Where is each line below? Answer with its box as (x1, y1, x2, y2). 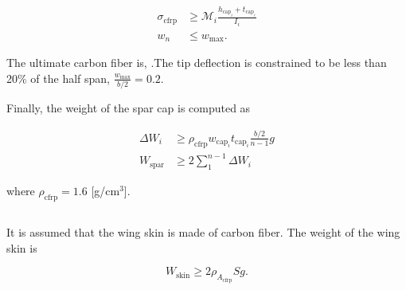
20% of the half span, (6, 69, 110, 86)
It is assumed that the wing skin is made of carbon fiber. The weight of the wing (6, 224, 400, 241)
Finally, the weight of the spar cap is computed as (6, 100, 251, 116)
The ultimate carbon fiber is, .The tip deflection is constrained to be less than (6, 54, 387, 71)
